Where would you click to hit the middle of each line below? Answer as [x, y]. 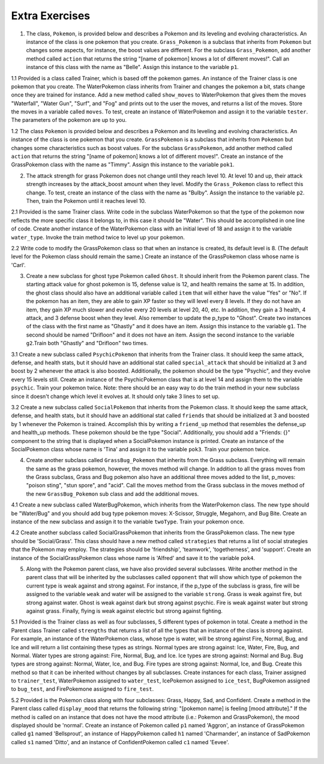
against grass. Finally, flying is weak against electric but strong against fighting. [124, 611]
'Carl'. [19, 265]
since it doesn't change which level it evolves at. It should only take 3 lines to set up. [115, 396]
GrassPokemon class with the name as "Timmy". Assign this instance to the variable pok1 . [123, 164]
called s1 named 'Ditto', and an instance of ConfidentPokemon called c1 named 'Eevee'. [120, 742]
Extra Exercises [50, 16]
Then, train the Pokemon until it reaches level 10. [86, 200]
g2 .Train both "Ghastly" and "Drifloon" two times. [87, 343]
